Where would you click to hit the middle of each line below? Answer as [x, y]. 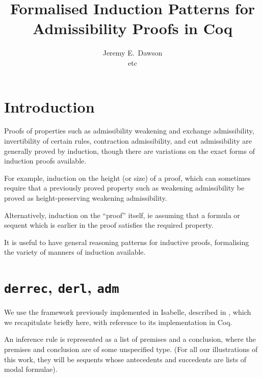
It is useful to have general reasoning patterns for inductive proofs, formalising [127, 242]
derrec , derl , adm [62, 287]
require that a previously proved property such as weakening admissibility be [124, 188]
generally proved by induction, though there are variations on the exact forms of [129, 151]
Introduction [49, 106]
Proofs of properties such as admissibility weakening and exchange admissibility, [129, 131]
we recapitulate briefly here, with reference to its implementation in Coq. [118, 322]
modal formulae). [31, 369]
